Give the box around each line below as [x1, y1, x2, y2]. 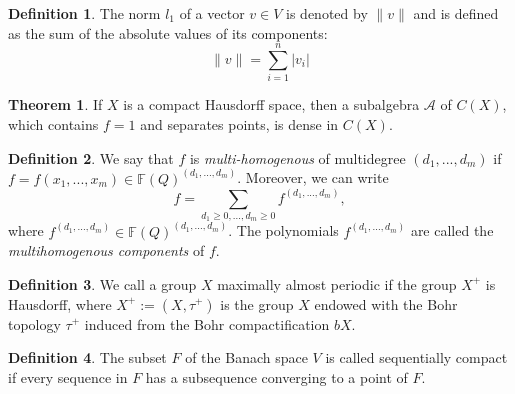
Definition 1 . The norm [8, 3, 161, 23]
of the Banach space [185, 347, 308, 368]
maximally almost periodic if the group [217, 273, 457, 294]
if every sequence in [8, 366, 128, 387]
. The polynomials [228, 220, 339, 241]
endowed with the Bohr [314, 293, 458, 314]
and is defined [413, 3, 499, 23]
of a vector [179, 3, 245, 23]
